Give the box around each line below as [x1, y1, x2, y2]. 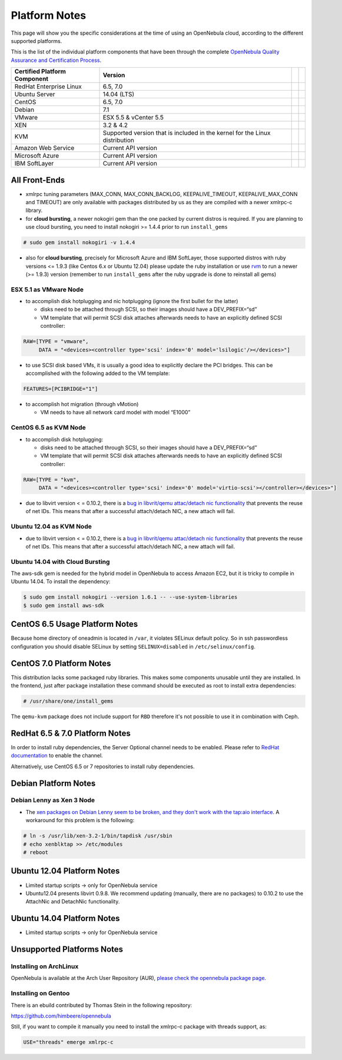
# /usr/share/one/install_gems [23, 698, 114, 705]
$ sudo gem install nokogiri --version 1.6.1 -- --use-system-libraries [23, 594, 238, 600]
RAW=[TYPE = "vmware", [23, 338, 89, 345]
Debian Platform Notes [11, 778, 96, 788]
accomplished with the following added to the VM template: [25, 370, 170, 377]
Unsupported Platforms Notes [11, 945, 124, 955]
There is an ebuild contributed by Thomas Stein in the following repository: [11, 1001, 192, 1009]
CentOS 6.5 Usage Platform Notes [11, 619, 138, 629]
